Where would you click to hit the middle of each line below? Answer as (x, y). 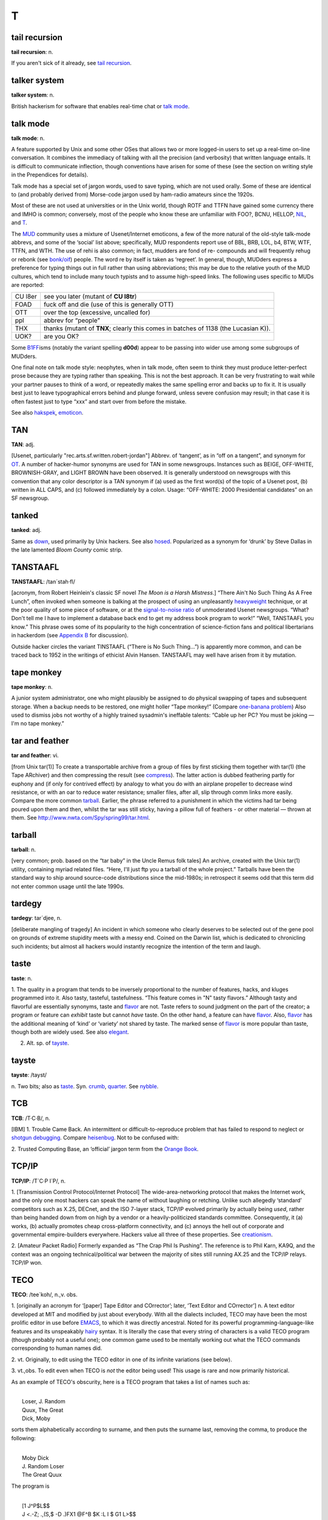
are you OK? (61, 336)
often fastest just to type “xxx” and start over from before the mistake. (99, 401)
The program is (30, 1486)
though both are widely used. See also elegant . (70, 1032)
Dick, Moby (36, 1418)
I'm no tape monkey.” (38, 724)
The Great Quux (42, 1475)
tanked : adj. (26, 530)
